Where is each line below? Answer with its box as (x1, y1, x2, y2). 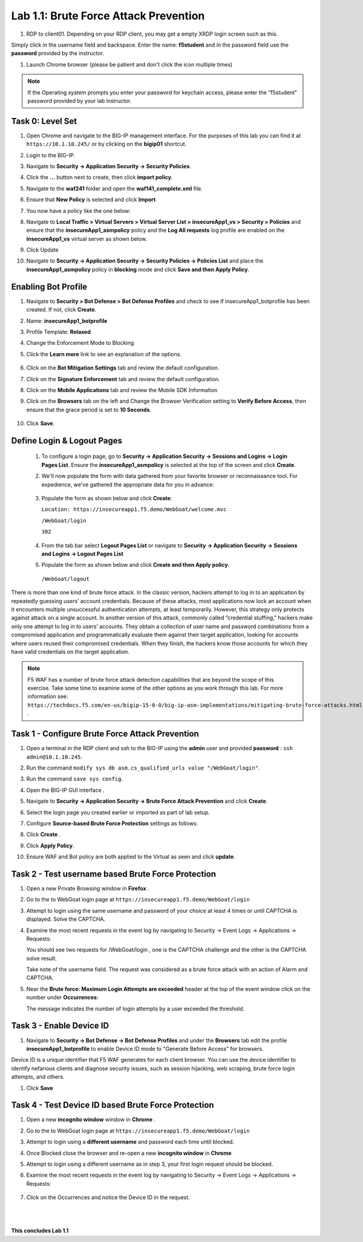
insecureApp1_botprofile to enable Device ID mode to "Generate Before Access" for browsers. (26, 1045, 264, 1052)
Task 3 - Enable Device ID (11, 1021, 109, 1031)
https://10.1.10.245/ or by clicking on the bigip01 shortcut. (26, 140, 187, 148)
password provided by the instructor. (11, 50, 104, 57)
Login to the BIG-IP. (26, 151, 76, 159)
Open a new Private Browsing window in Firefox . (26, 884, 149, 892)
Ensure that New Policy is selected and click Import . (26, 196, 157, 203)
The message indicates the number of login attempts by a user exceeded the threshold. (26, 1005, 245, 1012)
